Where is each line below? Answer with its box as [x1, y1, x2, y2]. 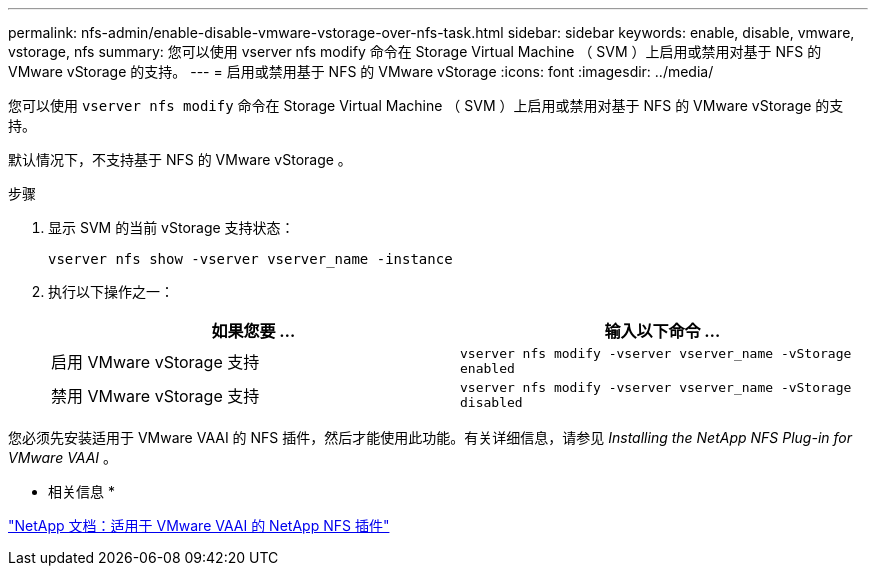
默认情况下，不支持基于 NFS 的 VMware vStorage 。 [8, 151, 352, 168]
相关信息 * [48, 483, 115, 500]
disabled [460, 395, 523, 410]
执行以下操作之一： [48, 283, 174, 300]
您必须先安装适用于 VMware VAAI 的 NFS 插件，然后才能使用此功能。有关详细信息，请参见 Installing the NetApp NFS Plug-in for [8, 429, 852, 446]
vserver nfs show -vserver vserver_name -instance [48, 251, 453, 267]
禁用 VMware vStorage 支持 [51, 386, 260, 406]
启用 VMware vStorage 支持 [51, 352, 260, 372]
